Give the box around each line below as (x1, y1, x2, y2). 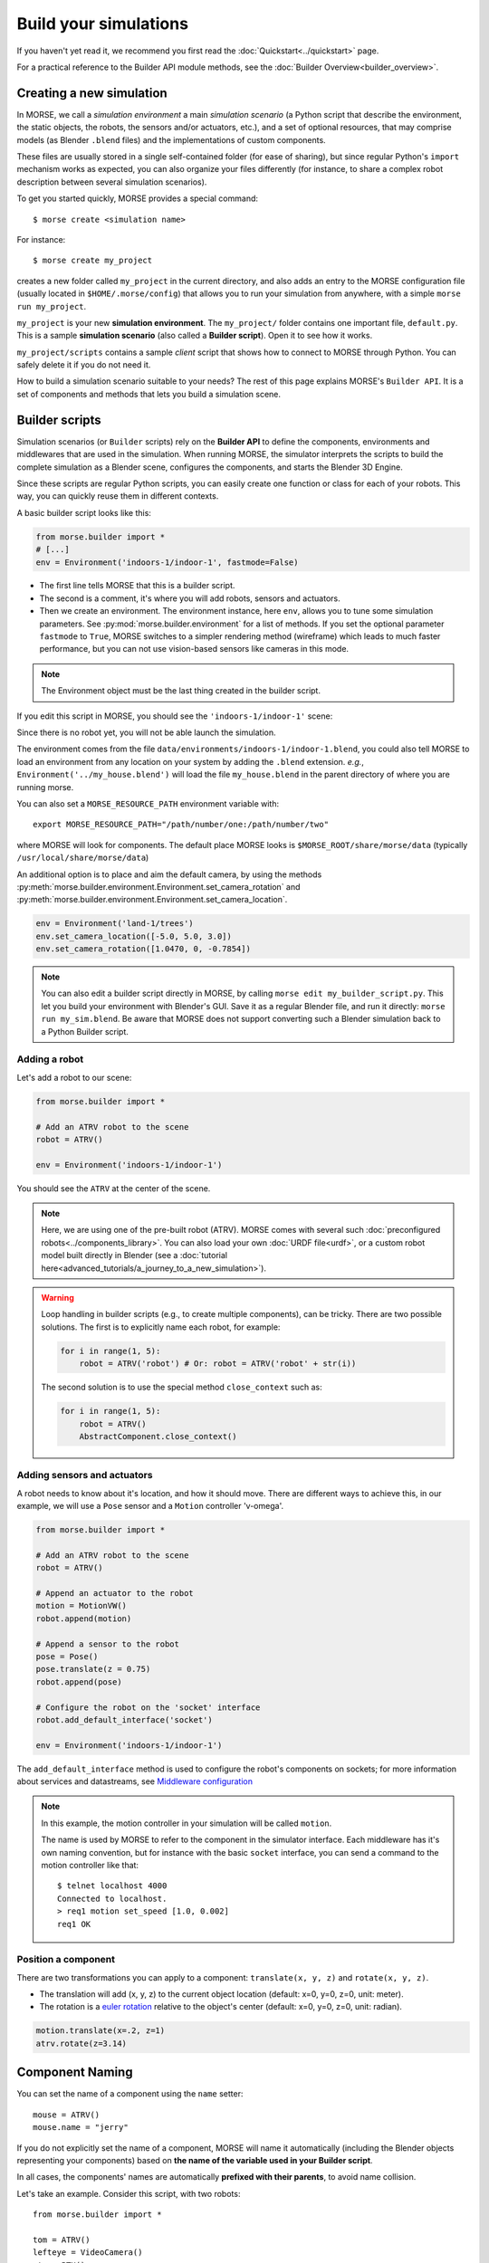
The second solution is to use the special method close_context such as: (41, 1381, 322, 1393)
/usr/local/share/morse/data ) (16, 852, 149, 864)
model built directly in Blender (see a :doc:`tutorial (41, 1250, 228, 1261)
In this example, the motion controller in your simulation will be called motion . (41, 1818, 332, 1829)
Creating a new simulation (16, 85, 168, 100)
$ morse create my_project (33, 255, 153, 266)
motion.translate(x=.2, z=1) (35, 2026, 166, 2036)
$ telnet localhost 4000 (57, 1881, 168, 1891)
